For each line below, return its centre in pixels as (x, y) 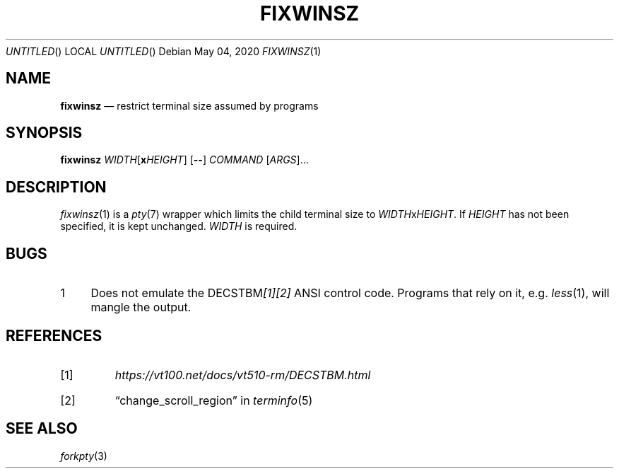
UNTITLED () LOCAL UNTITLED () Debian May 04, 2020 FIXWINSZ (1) (164, 51)
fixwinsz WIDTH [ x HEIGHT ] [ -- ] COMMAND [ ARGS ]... (184, 160)
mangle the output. (141, 307)
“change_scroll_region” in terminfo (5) (214, 400)
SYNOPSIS (44, 133)
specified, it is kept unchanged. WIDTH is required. (179, 226)
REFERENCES (54, 335)
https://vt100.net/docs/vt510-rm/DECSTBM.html (243, 375)
